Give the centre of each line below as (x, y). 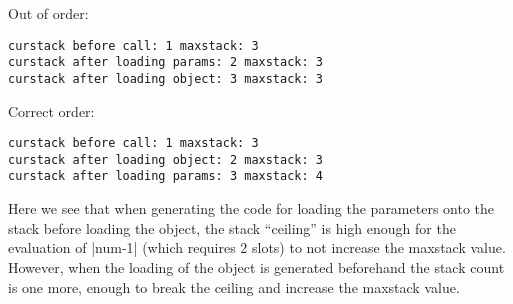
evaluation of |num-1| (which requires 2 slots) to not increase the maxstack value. (257, 247)
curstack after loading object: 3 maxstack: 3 (165, 78)
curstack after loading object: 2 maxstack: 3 (165, 159)
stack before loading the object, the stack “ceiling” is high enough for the (232, 227)
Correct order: (51, 110)
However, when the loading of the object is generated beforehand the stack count (256, 266)
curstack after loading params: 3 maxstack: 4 (165, 176)
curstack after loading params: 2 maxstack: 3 (165, 62)
